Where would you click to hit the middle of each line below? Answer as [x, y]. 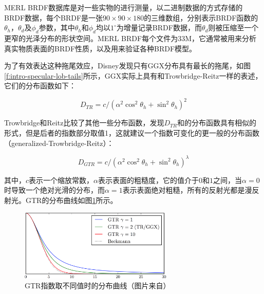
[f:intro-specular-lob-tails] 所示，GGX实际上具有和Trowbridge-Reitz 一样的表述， [133, 75]
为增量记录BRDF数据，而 [159, 27]
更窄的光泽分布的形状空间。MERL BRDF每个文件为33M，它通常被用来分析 [130, 38]
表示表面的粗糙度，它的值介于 [149, 180]
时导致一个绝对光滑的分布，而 [54, 190]
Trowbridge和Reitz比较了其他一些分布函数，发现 [84, 123]
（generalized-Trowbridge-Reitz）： [59, 143]
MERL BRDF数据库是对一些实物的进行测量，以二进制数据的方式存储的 [124, 7]
